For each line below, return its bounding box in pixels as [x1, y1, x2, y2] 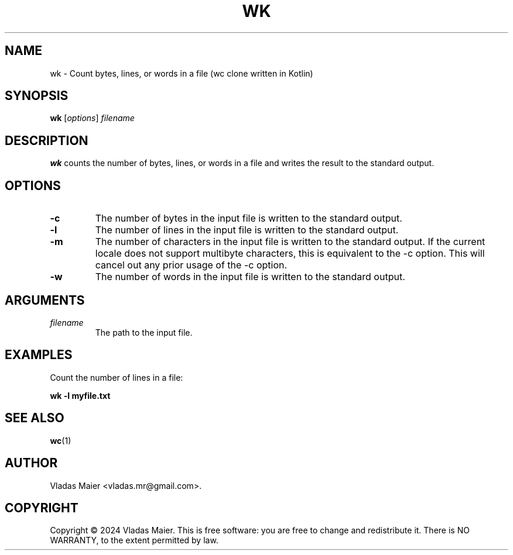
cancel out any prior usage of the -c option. [95, 259, 288, 271]
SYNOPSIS [5, 88, 69, 104]
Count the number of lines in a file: [50, 372, 183, 382]
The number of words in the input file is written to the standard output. [95, 271, 405, 283]
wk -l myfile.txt [50, 390, 111, 401]
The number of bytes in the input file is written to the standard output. [95, 212, 402, 225]
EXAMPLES [5, 347, 73, 363]
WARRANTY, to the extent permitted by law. [50, 535, 218, 546]
